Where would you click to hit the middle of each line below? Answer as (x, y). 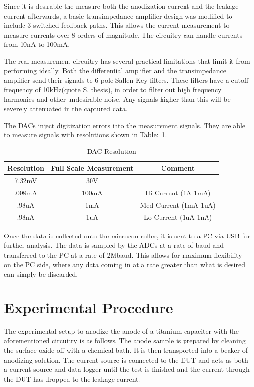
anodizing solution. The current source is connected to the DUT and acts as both (126, 359)
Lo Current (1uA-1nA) (178, 217)
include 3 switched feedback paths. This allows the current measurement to (117, 25)
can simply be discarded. (41, 274)
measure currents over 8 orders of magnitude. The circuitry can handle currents (123, 34)
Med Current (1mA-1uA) (178, 204)
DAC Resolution (111, 151)
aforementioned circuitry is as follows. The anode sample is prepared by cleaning (125, 340)
